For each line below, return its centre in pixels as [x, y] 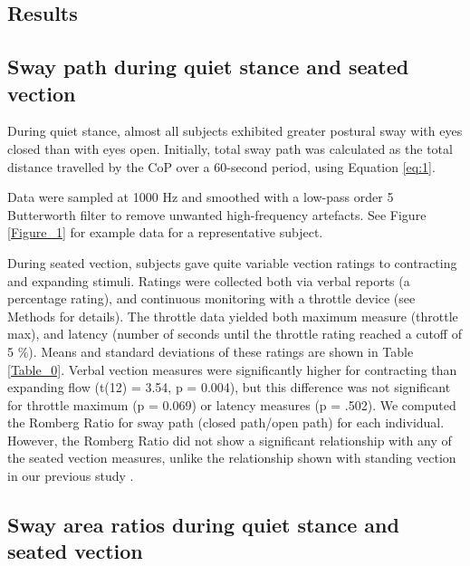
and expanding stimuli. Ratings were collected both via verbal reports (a [209, 280]
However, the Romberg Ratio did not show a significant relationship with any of [230, 440]
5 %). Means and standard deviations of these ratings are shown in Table [211, 351]
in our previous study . [71, 476]
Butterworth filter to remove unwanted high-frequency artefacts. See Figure [217, 214]
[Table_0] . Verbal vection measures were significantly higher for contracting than [232, 369]
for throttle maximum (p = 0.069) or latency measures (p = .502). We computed [232, 404]
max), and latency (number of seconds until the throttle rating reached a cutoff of [235, 334]
